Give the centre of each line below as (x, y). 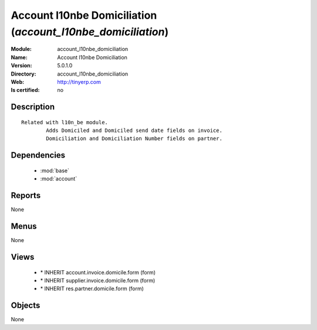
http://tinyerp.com (79, 81)
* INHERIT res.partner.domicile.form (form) (92, 289)
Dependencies (38, 155)
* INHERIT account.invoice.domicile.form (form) (98, 272)
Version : (21, 66)
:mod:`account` (59, 179)
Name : (19, 57)
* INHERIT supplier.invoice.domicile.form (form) (98, 280)
